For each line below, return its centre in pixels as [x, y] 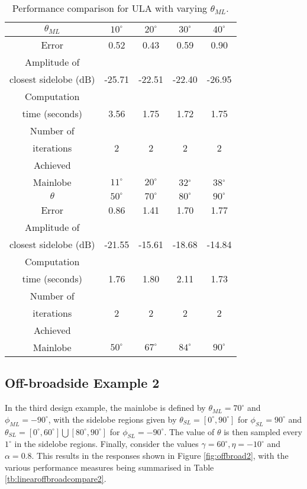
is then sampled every [263, 431]
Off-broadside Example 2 [82, 383]
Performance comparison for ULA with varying [110, 8]
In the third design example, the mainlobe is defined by [105, 408]
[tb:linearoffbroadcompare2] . [56, 479]
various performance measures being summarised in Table [109, 467]
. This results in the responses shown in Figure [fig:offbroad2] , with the [160, 455]
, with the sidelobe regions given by [112, 419]
